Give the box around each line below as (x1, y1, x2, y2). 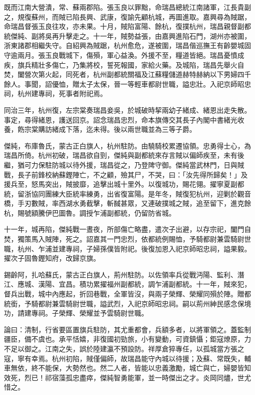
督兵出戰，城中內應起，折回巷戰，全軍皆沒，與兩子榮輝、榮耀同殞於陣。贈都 (4, 289, 251, 299)
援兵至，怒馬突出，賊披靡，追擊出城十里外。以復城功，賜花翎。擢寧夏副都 (4, 179, 244, 189)
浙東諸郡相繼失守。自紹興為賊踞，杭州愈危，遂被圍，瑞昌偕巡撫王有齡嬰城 (4, 40, 244, 50)
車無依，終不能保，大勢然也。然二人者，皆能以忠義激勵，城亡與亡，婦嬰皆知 (4, 363, 251, 373)
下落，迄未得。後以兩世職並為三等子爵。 (65, 124, 196, 134)
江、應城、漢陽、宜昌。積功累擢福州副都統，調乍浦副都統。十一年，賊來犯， (4, 279, 251, 289)
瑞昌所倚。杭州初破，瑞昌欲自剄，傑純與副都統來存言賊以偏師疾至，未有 (4, 150, 237, 160)
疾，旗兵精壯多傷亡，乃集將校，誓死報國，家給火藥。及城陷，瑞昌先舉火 (4, 59, 237, 70)
